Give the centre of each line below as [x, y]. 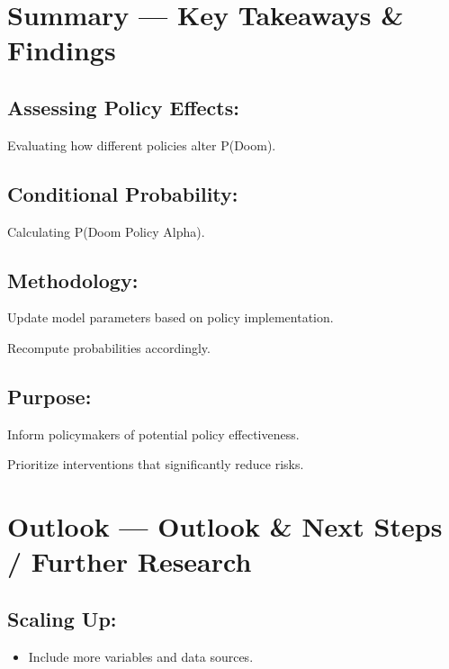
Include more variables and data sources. [141, 656]
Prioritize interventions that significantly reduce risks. [156, 464]
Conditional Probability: [123, 193]
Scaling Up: [62, 618]
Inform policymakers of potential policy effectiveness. [153, 434]
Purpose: [49, 396]
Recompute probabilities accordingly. [109, 347]
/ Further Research [130, 561]
